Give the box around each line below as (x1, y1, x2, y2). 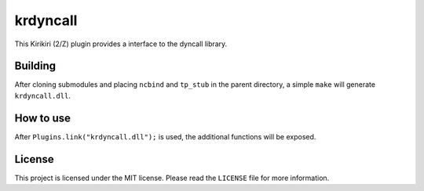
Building (14, 59, 57, 73)
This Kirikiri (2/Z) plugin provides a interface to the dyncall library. (14, 39, 228, 49)
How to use (14, 111, 71, 124)
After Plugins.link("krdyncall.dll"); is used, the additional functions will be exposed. (14, 132, 316, 141)
